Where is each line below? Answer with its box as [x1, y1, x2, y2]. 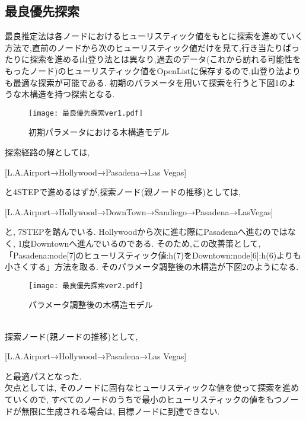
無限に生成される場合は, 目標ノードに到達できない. [21, 404, 220, 417]
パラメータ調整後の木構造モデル [28, 298, 153, 311]
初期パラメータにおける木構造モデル [28, 126, 170, 138]
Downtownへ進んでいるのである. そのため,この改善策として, [30, 237, 261, 249]
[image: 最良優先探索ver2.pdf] [28, 281, 144, 290]
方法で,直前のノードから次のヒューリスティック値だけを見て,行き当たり [5, 41, 283, 53]
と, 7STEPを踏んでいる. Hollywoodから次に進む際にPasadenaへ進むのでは [5, 225, 288, 238]
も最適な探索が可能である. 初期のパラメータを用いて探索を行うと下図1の [5, 76, 288, 88]
